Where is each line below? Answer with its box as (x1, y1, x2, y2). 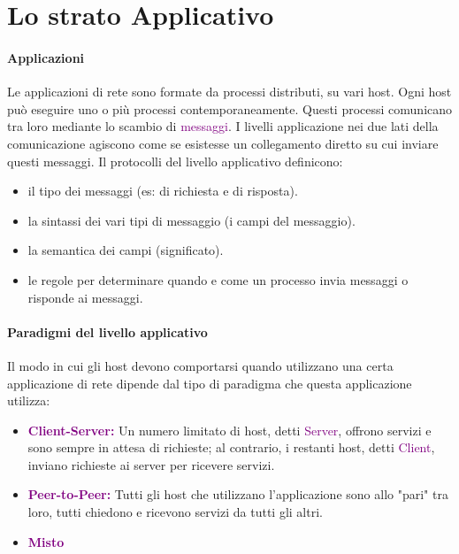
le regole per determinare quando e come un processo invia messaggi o (27, 270, 409, 289)
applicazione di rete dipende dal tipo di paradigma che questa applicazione (7, 373, 412, 392)
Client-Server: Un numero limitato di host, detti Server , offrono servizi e (27, 420, 432, 439)
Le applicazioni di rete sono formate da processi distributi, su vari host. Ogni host (7, 82, 452, 101)
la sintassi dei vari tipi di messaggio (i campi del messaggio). (27, 211, 356, 229)
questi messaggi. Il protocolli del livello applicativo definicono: (7, 151, 343, 170)
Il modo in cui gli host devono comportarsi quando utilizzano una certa (7, 356, 394, 374)
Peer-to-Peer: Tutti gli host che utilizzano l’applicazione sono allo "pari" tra (27, 485, 448, 504)
